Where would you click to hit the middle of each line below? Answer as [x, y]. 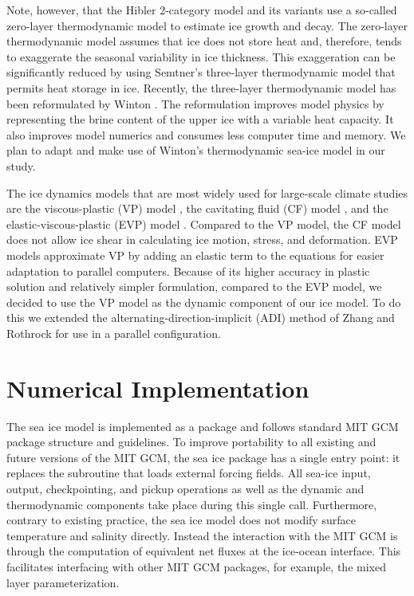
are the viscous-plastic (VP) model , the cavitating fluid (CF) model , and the [197, 208]
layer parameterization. [63, 582]
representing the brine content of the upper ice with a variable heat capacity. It [200, 119]
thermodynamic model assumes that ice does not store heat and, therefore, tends [204, 41]
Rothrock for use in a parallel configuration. [114, 333]
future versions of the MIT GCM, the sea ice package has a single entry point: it [203, 457]
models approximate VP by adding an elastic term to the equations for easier [195, 255]
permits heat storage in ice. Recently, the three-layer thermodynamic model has [201, 87]
